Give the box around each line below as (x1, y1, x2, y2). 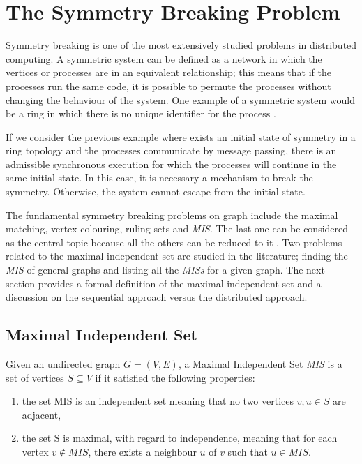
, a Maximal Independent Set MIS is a (178, 357, 342, 371)
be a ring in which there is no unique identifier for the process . (6, 106, 276, 121)
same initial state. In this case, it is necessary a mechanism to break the (6, 170, 313, 185)
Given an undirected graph (6, 357, 121, 371)
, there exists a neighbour (88, 444, 197, 458)
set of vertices (6, 370, 64, 384)
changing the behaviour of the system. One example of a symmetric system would (6, 92, 355, 107)
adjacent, (22, 407, 61, 421)
